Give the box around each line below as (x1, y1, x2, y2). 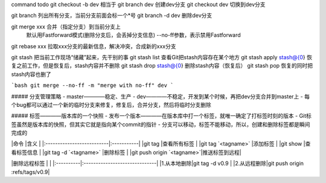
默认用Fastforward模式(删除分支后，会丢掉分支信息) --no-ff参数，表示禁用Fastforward (26, 31, 241, 39)
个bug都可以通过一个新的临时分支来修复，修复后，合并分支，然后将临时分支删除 (11, 101, 211, 108)
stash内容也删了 (11, 70, 51, 78)
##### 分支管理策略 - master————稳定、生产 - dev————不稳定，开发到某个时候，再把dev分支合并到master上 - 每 (11, 92, 310, 100)
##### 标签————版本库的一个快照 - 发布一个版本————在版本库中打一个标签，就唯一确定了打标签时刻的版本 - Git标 (11, 112, 312, 120)
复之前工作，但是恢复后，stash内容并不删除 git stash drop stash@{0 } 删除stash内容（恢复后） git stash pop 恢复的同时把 (11, 62, 313, 69)
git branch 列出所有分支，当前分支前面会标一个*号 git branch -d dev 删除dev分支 (11, 12, 213, 19)
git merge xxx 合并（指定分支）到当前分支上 (11, 23, 121, 30)
